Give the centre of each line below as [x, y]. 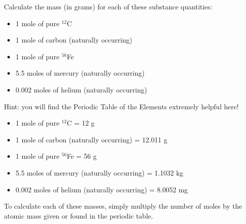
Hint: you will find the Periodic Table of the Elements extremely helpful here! [122, 106]
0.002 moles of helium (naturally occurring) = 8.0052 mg [102, 189]
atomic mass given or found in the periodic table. [79, 215]
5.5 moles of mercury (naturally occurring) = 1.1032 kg [99, 172]
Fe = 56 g [82, 156]
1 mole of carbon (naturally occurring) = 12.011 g [91, 139]
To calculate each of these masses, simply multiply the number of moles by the [123, 206]
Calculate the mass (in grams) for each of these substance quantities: [108, 6]
